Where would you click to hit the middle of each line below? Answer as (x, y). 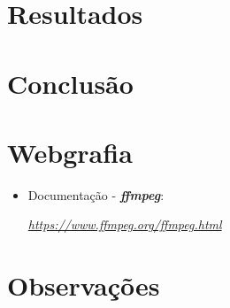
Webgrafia (70, 152)
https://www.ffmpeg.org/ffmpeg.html (125, 224)
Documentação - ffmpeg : (96, 194)
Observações (84, 285)
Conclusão (70, 83)
